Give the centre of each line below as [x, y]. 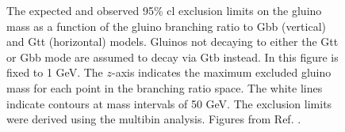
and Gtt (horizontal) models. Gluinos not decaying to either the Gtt [172, 41]
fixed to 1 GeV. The [55, 72]
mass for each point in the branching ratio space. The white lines [165, 87]
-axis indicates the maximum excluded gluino [222, 72]
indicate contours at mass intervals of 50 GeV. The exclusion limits [169, 103]
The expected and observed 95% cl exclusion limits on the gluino [164, 10]
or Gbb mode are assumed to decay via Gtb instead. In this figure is [172, 57]
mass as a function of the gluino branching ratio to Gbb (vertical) [166, 26]
